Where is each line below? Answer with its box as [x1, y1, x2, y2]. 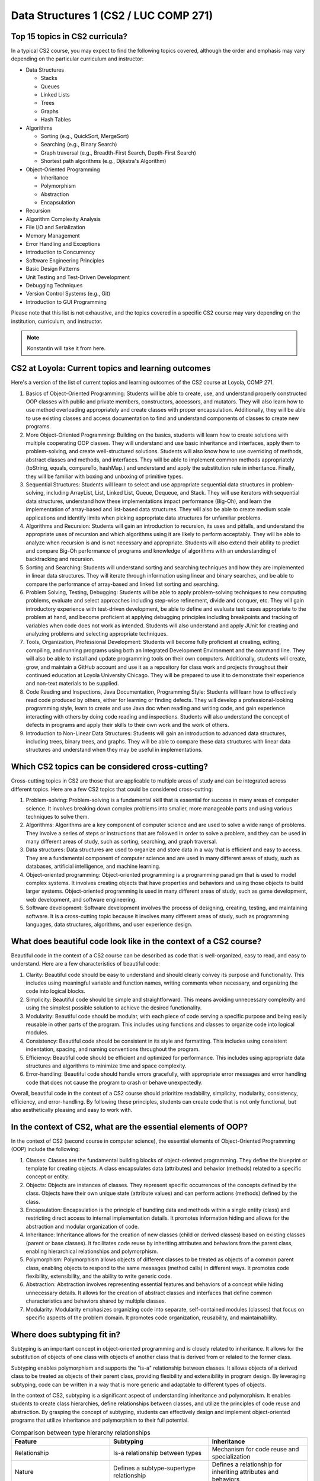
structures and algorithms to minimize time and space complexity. [25, 1062, 187, 1069]
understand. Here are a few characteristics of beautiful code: [11, 960, 160, 967]
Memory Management [25, 232, 80, 239]
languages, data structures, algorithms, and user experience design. [25, 921, 193, 928]
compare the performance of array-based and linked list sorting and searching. [25, 581, 219, 588]
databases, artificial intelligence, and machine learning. [25, 863, 161, 870]
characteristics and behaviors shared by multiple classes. [25, 1297, 167, 1304]
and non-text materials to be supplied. [25, 680, 119, 687]
